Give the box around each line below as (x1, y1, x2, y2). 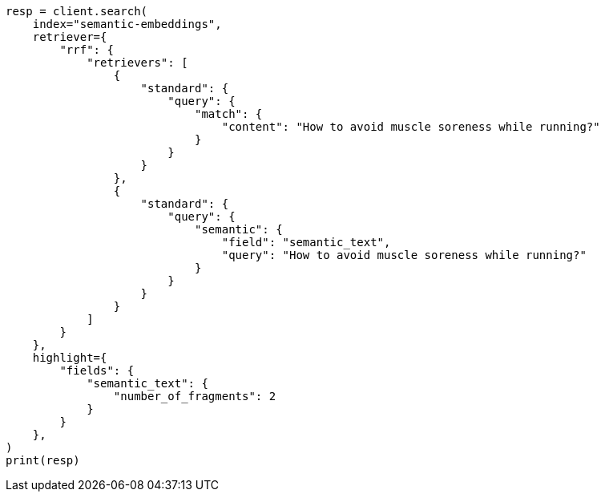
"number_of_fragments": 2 (113, 390, 276, 403)
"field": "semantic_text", (221, 236, 391, 249)
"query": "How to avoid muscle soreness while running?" (221, 249, 587, 261)
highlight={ (32, 351, 107, 364)
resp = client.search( (6, 5, 148, 18)
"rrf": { (59, 43, 114, 56)
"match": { (195, 107, 263, 120)
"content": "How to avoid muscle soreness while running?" (221, 120, 600, 133)
